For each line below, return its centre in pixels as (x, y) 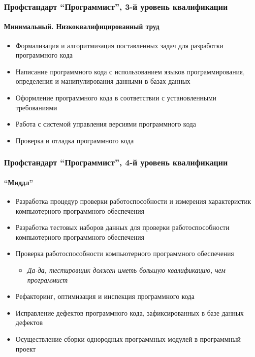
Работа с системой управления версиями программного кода (106, 124)
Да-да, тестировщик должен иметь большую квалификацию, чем (126, 270)
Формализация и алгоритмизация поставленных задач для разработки (119, 45)
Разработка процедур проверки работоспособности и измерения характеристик (133, 201)
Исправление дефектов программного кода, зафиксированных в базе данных (130, 312)
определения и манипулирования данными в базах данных (103, 81)
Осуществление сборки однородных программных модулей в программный (128, 339)
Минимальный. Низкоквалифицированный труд (82, 26)
